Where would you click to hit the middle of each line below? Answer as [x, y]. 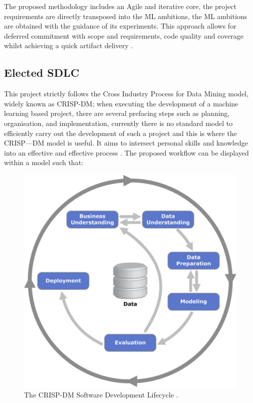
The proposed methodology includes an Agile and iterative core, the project [120, 6]
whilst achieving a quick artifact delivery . [69, 45]
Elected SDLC [42, 73]
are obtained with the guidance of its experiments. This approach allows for [120, 26]
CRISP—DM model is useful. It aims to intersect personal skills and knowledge [126, 143]
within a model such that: [44, 162]
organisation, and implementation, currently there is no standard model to [118, 123]
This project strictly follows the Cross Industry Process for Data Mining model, [126, 94]
